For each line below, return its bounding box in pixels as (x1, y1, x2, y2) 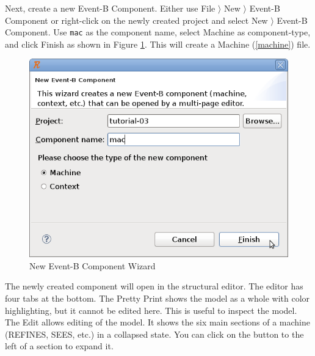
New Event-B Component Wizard (29, 259, 156, 272)
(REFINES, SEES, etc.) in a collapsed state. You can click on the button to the (5, 327, 304, 340)
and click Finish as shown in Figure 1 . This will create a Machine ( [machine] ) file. (5, 37, 311, 50)
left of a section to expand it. (5, 340, 114, 352)
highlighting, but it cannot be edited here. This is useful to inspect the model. (5, 303, 297, 316)
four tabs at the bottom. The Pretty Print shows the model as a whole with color (5, 292, 310, 305)
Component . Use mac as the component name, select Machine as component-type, (5, 26, 311, 38)
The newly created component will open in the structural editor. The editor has (5, 280, 303, 292)
